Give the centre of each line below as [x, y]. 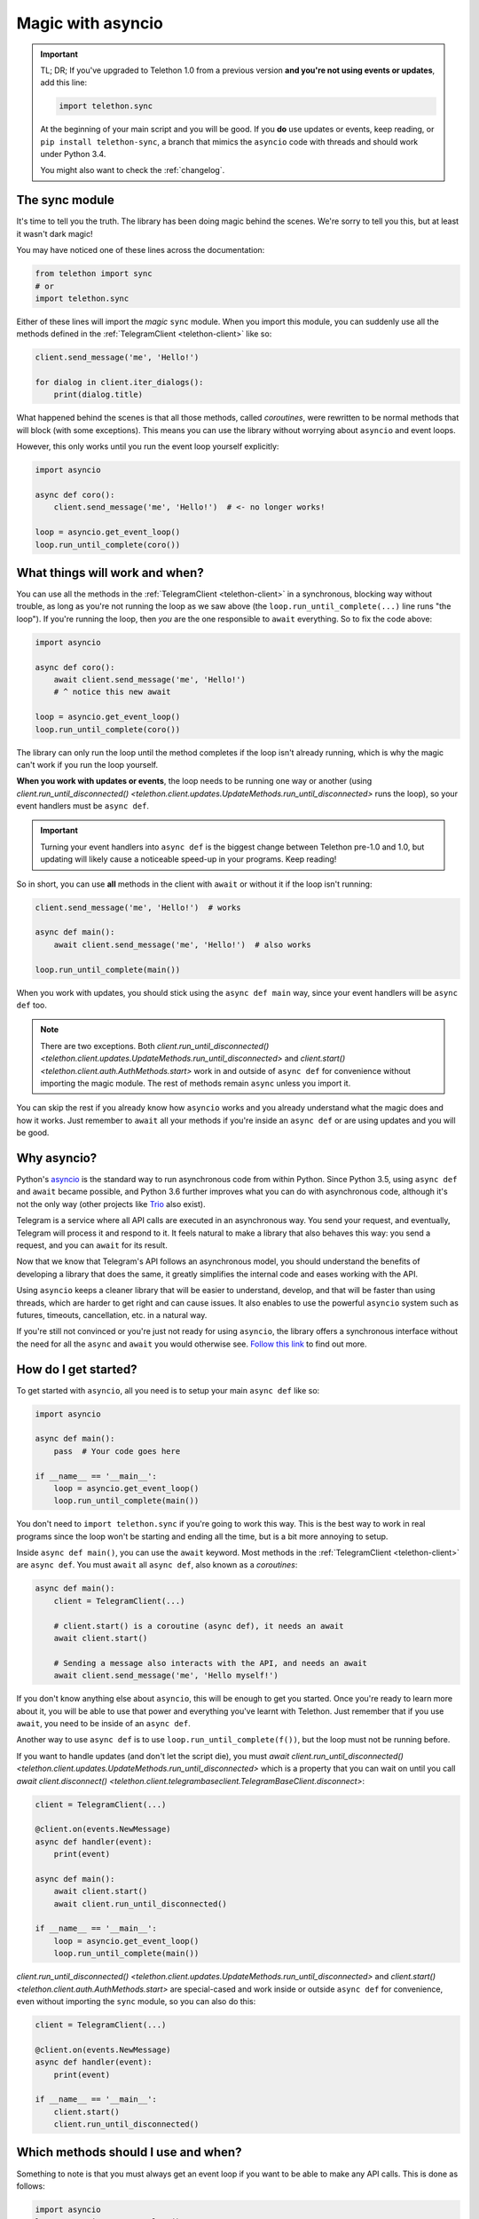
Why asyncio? [57, 1158]
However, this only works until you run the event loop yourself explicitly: [148, 446]
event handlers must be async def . [83, 806]
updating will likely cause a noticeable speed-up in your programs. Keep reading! [188, 859]
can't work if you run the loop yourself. [87, 764]
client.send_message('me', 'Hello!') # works [138, 907]
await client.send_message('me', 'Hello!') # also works [182, 944]
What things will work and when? [110, 573]
